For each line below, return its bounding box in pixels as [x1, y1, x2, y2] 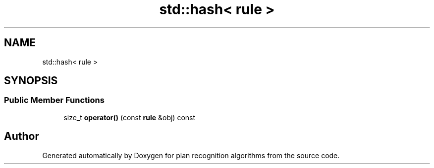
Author [4, 130, 39, 143]
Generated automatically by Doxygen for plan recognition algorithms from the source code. [42, 151, 340, 160]
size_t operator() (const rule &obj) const [63, 113, 196, 122]
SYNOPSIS [4, 74, 58, 87]
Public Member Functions [4, 95, 105, 105]
